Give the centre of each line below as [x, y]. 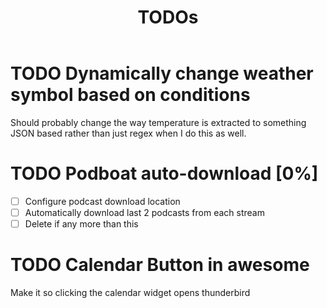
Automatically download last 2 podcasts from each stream [144, 212]
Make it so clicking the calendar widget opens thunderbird [130, 292]
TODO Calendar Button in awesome [160, 265]
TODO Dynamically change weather [162, 73]
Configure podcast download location [102, 201]
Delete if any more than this [81, 224]
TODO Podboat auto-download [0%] [164, 173]
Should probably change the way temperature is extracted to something [158, 122]
